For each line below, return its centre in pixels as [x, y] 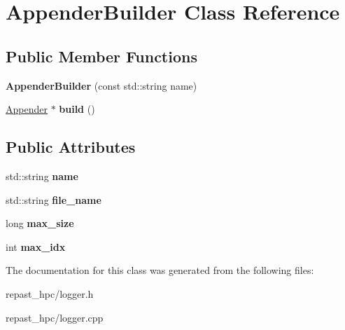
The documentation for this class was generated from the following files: [160, 270]
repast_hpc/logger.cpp [55, 317]
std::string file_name [54, 199]
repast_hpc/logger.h [50, 293]
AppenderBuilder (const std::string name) [101, 85]
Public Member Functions [101, 56]
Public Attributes [71, 147]
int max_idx [36, 246]
